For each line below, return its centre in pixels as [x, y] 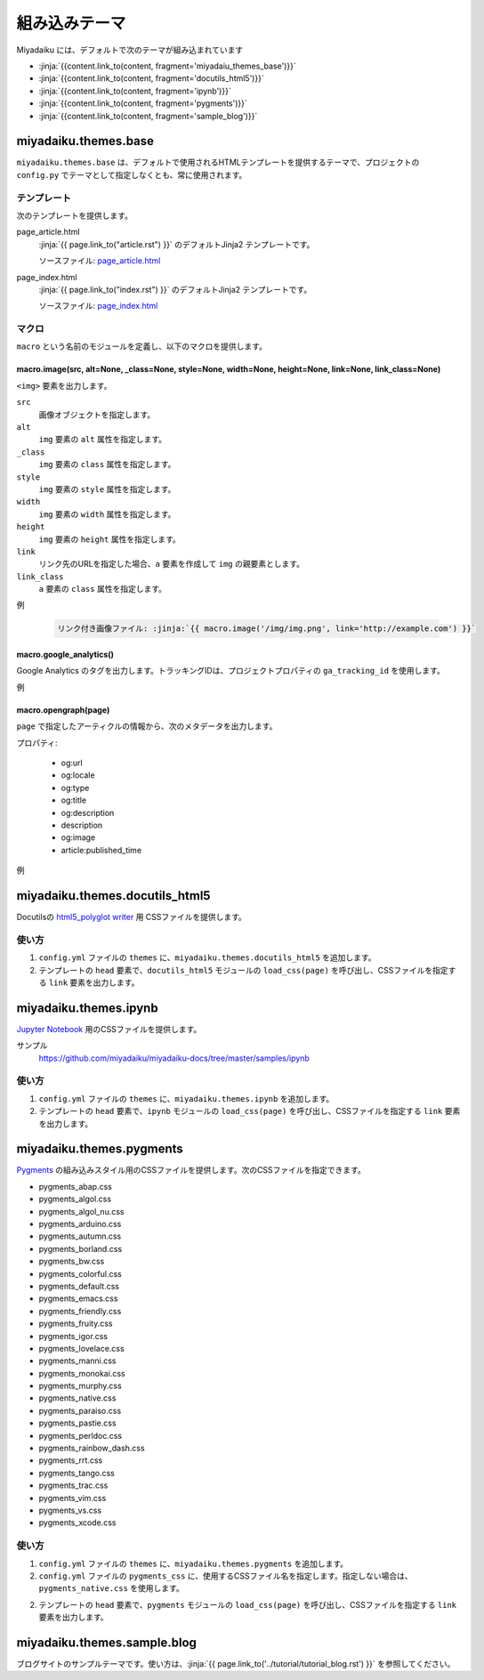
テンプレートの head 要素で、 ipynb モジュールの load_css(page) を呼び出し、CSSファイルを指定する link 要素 [250, 1111]
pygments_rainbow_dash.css [92, 1448]
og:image [78, 837]
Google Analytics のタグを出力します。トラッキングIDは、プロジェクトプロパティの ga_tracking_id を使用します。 [230, 671]
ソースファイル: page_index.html [98, 306]
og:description [88, 812]
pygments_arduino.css [80, 1224]
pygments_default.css [79, 1286]
